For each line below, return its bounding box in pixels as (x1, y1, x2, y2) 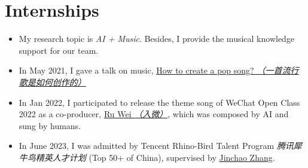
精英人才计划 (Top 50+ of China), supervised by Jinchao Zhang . (35, 151, 275, 163)
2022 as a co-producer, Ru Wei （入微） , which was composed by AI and (19, 108, 289, 120)
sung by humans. (19, 119, 81, 132)
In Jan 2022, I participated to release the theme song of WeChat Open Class (19, 96, 300, 108)
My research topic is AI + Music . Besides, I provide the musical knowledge (19, 32, 295, 45)
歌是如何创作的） (19, 75, 86, 88)
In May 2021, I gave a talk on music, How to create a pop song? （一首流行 (19, 64, 299, 77)
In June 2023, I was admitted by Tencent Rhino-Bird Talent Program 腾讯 (19, 139, 294, 152)
